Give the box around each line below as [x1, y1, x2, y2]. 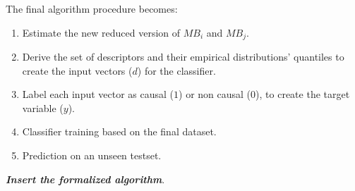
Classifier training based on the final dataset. [22, 124, 217, 139]
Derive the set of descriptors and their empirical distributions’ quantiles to [22, 49, 344, 64]
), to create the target [255, 87, 350, 101]
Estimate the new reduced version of [22, 25, 181, 39]
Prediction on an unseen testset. [22, 148, 162, 163]
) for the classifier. [137, 63, 216, 78]
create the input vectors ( [22, 63, 133, 78]
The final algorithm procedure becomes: [6, 1, 178, 16]
